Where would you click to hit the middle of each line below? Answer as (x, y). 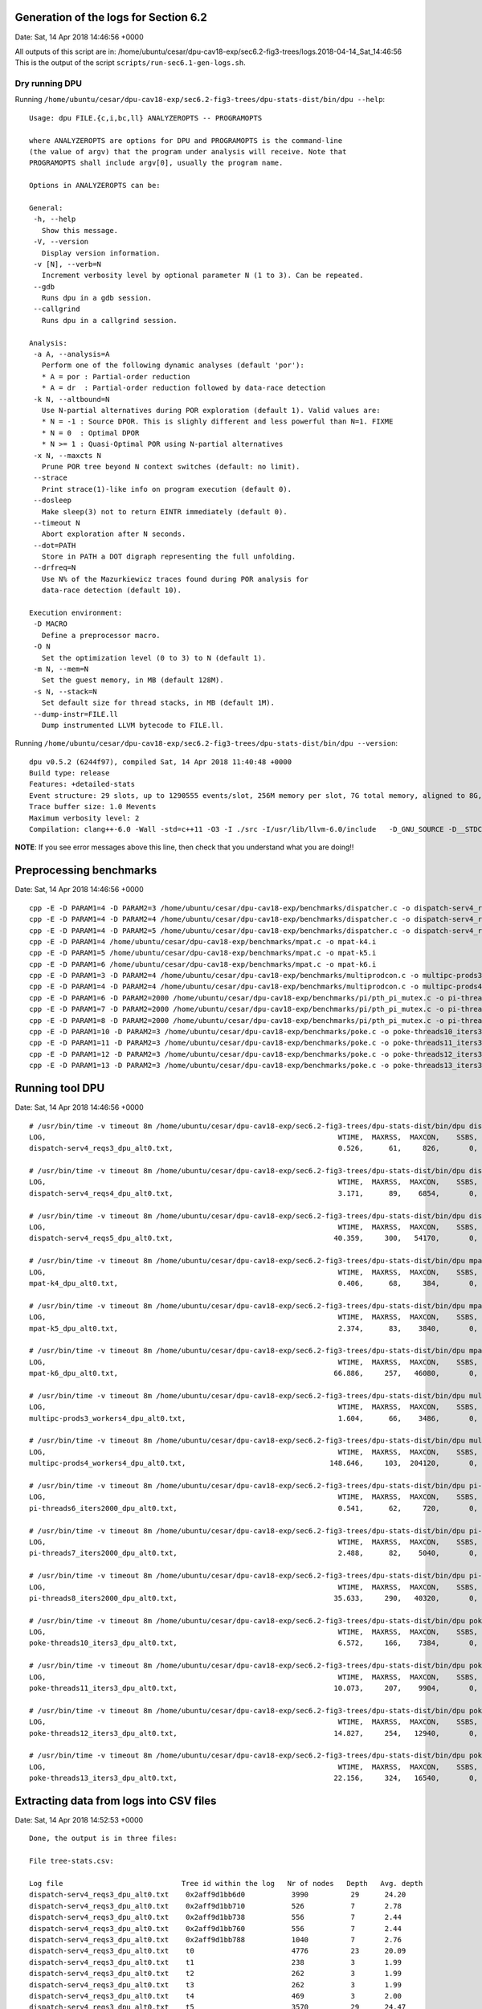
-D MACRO (50, 624)
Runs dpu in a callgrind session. (110, 320)
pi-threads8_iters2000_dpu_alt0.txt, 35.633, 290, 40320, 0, (253, 1598)
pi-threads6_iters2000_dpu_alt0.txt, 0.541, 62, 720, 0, (253, 1508)
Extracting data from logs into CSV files (116, 1800)
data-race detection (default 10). (112, 590)
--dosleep (53, 501)
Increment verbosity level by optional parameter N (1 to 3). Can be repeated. (202, 276)
